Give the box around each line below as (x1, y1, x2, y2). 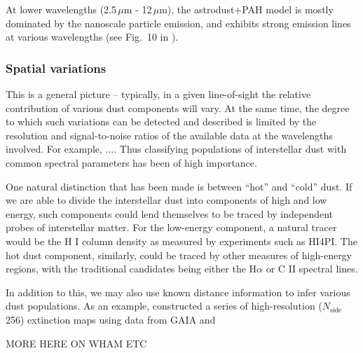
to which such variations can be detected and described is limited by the (6, 114, 317, 129)
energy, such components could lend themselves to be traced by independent (6, 206, 334, 221)
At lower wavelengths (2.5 (6, 2, 116, 16)
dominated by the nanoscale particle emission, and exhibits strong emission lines (6, 15, 351, 30)
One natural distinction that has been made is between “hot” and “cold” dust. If (6, 179, 352, 193)
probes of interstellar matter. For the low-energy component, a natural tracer (6, 220, 337, 235)
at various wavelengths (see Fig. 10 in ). (6, 29, 179, 44)
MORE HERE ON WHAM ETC (6, 335, 147, 350)
